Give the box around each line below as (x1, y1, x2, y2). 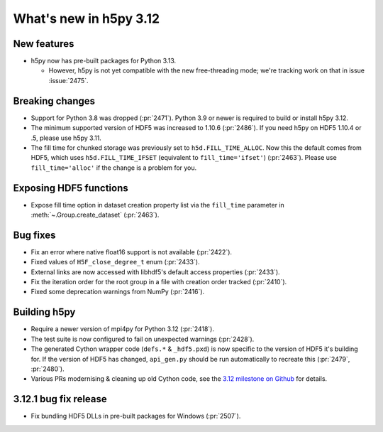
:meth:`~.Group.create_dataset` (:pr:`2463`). (30, 210, 160, 219)
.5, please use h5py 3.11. (30, 134, 102, 142)
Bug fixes (13, 229, 56, 241)
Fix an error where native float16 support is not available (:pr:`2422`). (30, 247, 233, 256)
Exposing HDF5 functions (13, 182, 128, 194)
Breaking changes (13, 94, 96, 107)
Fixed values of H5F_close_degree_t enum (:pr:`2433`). (30, 258, 200, 266)
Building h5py (13, 306, 76, 318)
